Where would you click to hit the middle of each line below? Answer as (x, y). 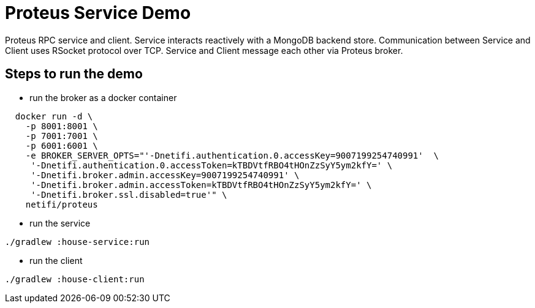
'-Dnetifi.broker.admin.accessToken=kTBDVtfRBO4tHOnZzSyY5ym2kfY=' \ (201, 185)
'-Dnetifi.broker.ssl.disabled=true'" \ (129, 194)
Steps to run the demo (74, 74)
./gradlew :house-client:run (75, 279)
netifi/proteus (62, 204)
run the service (60, 223)
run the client (56, 260)
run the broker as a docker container (103, 97)
